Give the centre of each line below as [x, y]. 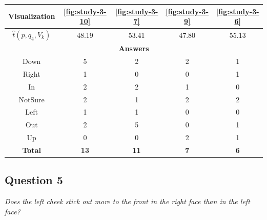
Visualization [32, 16]
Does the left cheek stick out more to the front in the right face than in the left [127, 201]
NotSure [32, 99]
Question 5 [34, 180]
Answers [134, 48]
